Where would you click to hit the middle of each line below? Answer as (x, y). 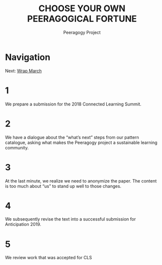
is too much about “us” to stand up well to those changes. (63, 186)
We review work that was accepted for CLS (49, 258)
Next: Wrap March (23, 71)
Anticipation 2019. (23, 224)
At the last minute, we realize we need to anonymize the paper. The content (81, 181)
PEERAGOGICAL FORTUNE (82, 19)
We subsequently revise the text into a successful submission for (71, 219)
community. (17, 147)
